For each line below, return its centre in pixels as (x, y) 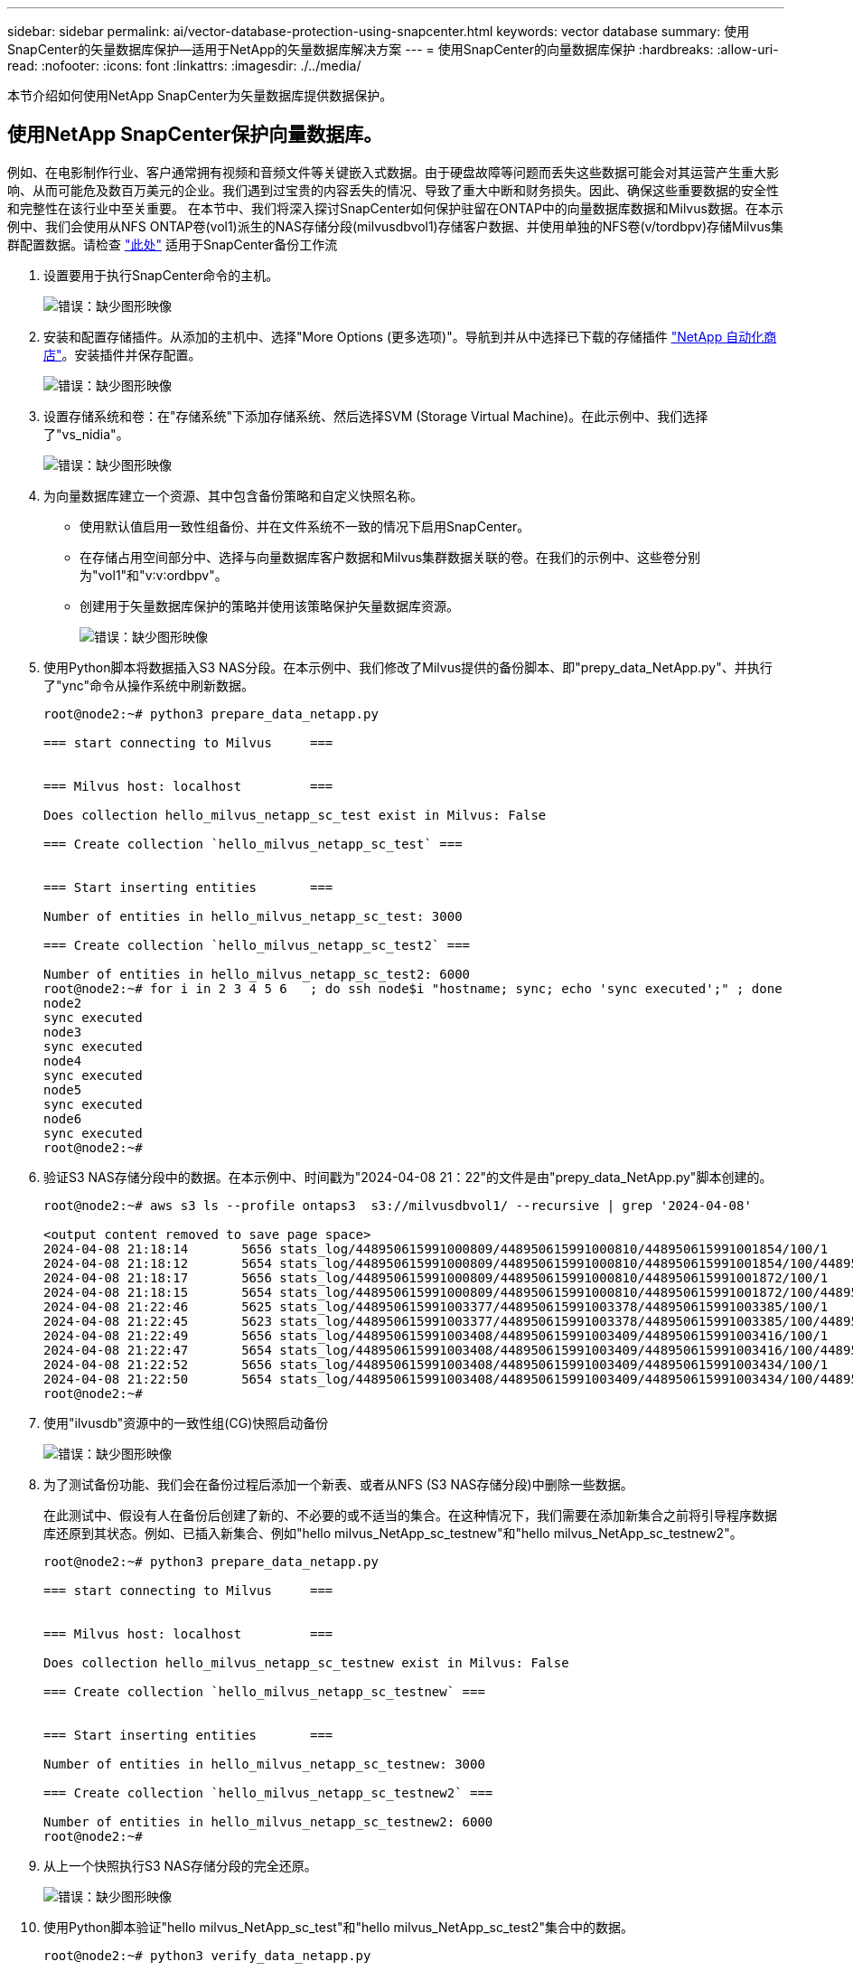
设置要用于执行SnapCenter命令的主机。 (161, 275)
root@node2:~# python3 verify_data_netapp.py (207, 1955)
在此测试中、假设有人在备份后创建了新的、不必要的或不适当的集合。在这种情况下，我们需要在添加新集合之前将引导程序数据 (410, 1515)
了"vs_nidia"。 (86, 434)
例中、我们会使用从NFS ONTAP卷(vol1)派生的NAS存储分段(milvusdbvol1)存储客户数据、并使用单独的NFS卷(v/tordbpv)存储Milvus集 (396, 226)
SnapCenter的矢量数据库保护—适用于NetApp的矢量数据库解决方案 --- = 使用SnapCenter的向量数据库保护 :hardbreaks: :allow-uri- (393, 49)
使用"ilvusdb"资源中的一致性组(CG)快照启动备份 (186, 1422)
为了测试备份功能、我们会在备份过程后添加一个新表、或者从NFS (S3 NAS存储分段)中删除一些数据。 (338, 1484)
